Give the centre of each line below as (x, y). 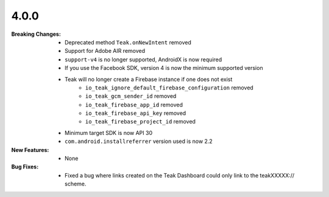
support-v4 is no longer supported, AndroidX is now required (143, 59)
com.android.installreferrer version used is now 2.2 (139, 141)
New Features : (30, 150)
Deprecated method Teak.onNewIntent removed (128, 42)
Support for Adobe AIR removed (105, 51)
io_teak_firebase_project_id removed (141, 122)
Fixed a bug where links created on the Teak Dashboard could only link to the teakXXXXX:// (180, 175)
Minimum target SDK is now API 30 (108, 133)
